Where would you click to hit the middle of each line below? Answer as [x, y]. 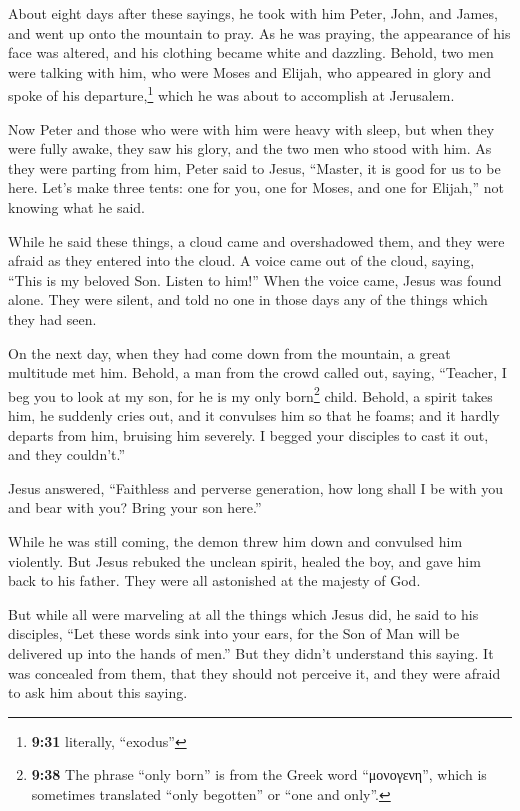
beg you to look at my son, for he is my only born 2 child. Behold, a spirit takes [250, 394]
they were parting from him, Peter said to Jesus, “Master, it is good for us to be [254, 167]
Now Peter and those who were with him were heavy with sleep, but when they [251, 128]
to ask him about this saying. [98, 692]
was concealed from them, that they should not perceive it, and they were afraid [254, 672]
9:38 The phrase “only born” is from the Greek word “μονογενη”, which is [259, 774]
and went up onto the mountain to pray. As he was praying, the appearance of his [259, 32]
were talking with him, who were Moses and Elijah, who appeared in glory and [250, 71]
